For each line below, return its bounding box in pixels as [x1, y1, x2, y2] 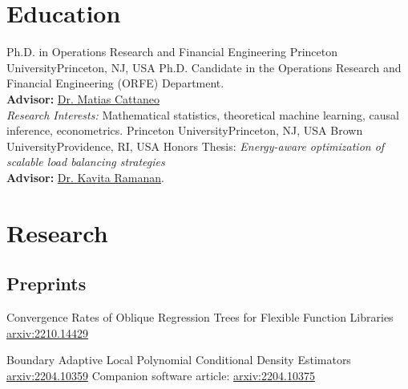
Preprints [6, 271, 87, 296]
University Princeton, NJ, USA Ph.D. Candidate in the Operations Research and [6, 59, 402, 75]
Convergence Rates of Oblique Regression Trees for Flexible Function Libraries [6, 309, 394, 326]
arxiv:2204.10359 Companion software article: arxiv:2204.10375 [6, 367, 315, 383]
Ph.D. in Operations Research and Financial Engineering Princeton [6, 43, 338, 60]
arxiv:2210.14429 [6, 324, 88, 341]
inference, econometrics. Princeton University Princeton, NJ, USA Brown [6, 122, 363, 139]
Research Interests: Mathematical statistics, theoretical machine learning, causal [6, 106, 399, 123]
